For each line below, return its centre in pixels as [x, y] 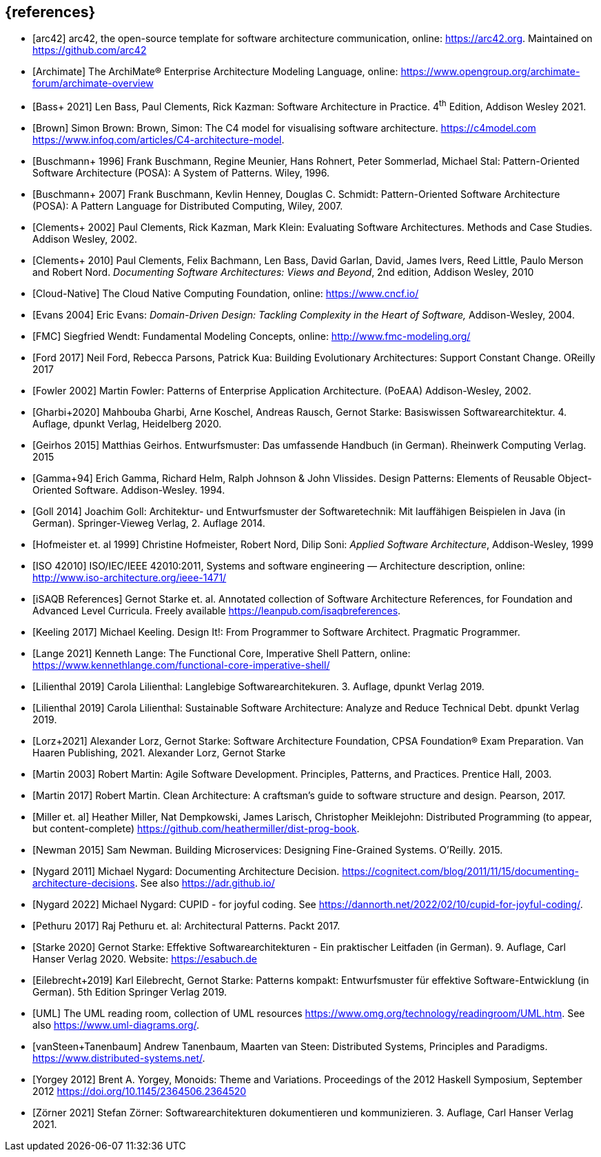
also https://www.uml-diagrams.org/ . [116, 1025]
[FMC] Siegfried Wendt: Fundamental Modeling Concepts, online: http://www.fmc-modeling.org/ [252, 336]
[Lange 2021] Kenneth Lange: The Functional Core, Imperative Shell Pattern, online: [222, 654]
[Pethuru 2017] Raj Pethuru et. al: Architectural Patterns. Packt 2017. [186, 926]
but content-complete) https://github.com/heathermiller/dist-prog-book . [196, 829]
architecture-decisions [84, 883]
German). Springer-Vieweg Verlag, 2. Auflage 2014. [149, 523]
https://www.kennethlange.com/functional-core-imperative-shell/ [181, 665]
